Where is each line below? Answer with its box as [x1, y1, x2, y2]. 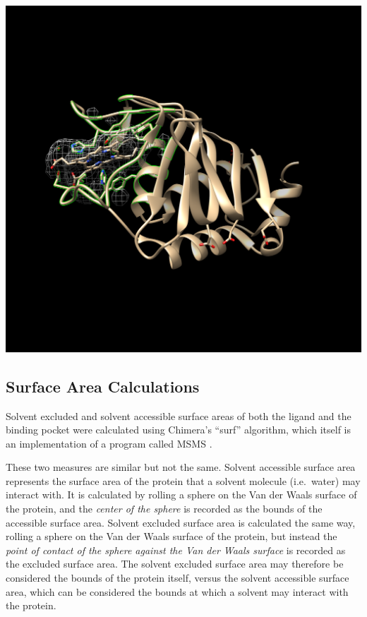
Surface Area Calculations [6, 375, 200, 397]
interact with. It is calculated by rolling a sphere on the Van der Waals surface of [6, 487, 357, 502]
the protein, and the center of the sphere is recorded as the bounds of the [6, 501, 323, 516]
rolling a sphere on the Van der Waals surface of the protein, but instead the [6, 529, 337, 544]
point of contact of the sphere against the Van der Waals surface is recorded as [6, 542, 346, 557]
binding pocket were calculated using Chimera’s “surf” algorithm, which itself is [6, 422, 351, 437]
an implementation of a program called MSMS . [6, 436, 212, 450]
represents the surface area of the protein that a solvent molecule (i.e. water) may [6, 473, 361, 488]
